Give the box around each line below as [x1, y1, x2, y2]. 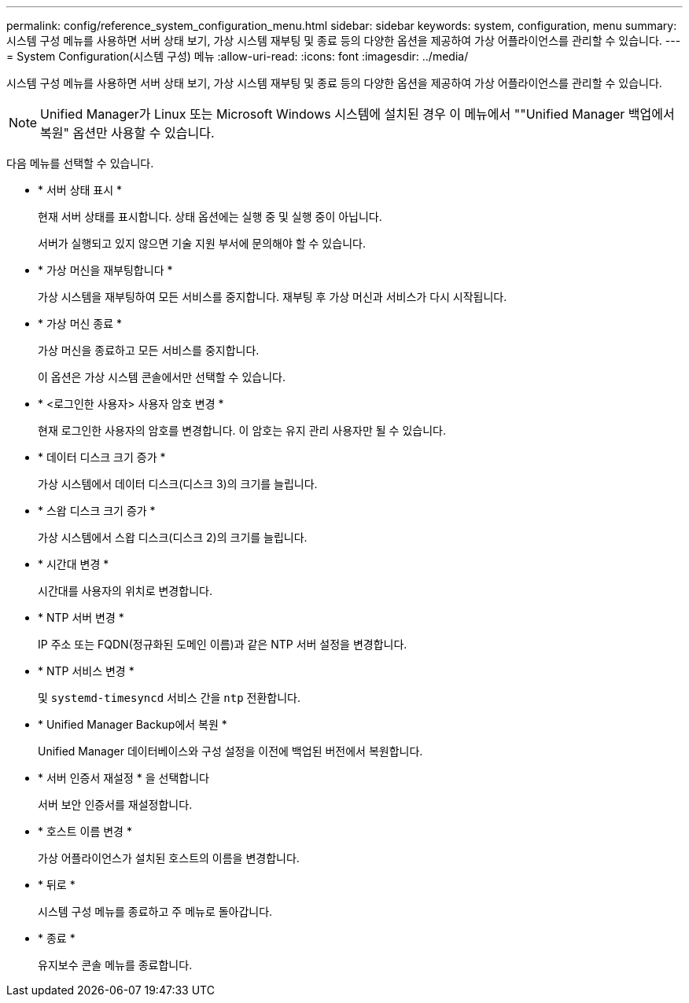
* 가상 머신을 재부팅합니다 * [38, 263, 173, 277]
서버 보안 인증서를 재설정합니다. [38, 798, 193, 811]
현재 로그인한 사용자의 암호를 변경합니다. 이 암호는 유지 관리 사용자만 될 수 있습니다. [38, 424, 446, 437]
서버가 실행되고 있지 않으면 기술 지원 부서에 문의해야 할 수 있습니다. [38, 237, 366, 250]
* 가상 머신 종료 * [38, 317, 123, 330]
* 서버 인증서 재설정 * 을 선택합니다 [38, 771, 209, 784]
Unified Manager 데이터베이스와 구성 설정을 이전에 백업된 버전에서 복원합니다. [38, 744, 423, 758]
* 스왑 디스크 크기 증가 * [38, 504, 156, 517]
